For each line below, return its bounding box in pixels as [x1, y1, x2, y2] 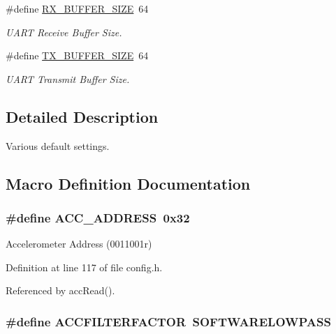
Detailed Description [6, 105, 159, 127]
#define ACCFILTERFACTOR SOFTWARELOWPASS [6, 312, 331, 330]
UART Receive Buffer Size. [6, 24, 122, 39]
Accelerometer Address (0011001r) [6, 236, 152, 251]
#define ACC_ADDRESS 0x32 [6, 208, 190, 226]
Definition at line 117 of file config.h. [6, 259, 163, 274]
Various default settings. [6, 138, 110, 153]
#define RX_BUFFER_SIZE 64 [6, 1, 149, 15]
